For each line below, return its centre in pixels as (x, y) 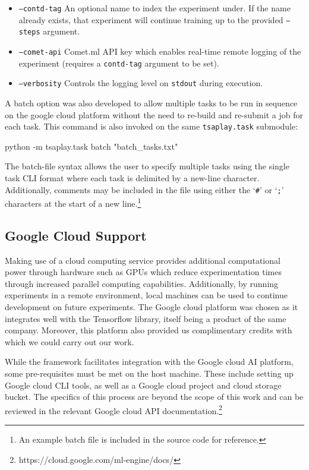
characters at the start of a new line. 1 (73, 202)
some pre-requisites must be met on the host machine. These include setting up (149, 373)
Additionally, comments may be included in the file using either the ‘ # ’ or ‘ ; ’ (144, 189)
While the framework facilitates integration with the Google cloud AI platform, (149, 362)
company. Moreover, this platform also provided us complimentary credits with (149, 330)
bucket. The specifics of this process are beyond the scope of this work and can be (154, 397)
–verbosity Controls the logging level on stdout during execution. (141, 83)
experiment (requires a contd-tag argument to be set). (119, 63)
